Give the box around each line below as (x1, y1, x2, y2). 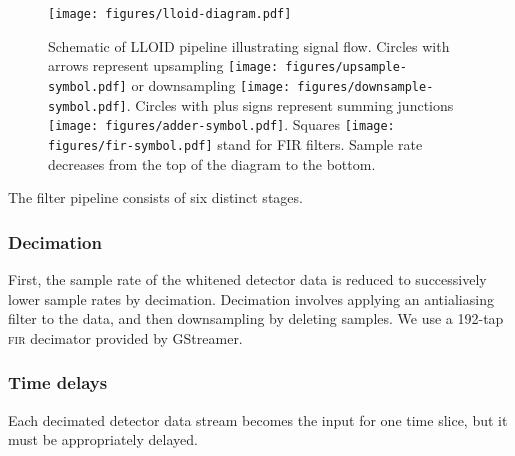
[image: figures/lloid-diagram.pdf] (48, 7, 292, 21)
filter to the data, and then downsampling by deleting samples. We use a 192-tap (8, 308, 504, 329)
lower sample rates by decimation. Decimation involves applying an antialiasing (8, 288, 494, 309)
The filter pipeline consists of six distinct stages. (8, 187, 303, 208)
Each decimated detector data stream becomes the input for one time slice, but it (8, 409, 508, 430)
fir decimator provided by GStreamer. (8, 327, 243, 348)
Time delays (8, 370, 108, 395)
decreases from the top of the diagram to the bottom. (48, 153, 376, 174)
